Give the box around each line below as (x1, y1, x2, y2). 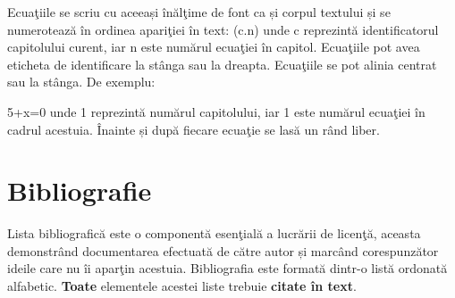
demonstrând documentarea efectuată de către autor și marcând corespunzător (7, 241, 439, 260)
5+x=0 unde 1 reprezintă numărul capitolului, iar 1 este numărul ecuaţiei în (7, 102, 426, 120)
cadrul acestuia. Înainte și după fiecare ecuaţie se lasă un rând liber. (7, 120, 380, 138)
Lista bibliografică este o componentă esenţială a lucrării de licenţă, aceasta (7, 224, 421, 243)
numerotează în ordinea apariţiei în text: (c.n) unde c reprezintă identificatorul (7, 20, 439, 38)
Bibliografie (7, 172, 152, 209)
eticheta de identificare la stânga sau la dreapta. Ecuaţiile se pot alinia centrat (7, 54, 437, 73)
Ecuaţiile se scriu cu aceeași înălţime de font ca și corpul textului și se (7, 3, 391, 21)
